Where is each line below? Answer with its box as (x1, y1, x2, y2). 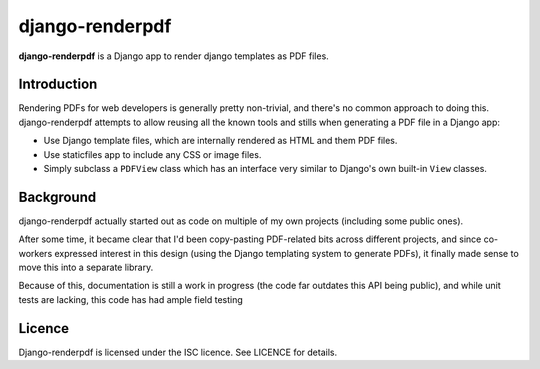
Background (18, 188, 97, 205)
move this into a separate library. (18, 261, 154, 274)
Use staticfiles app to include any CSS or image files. (43, 148, 262, 160)
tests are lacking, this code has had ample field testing (18, 293, 244, 305)
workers (18, 247, 53, 259)
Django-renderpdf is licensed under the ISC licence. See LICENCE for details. (18, 346, 338, 358)
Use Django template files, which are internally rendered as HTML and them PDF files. (43, 135, 398, 147)
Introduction (18, 76, 98, 93)
